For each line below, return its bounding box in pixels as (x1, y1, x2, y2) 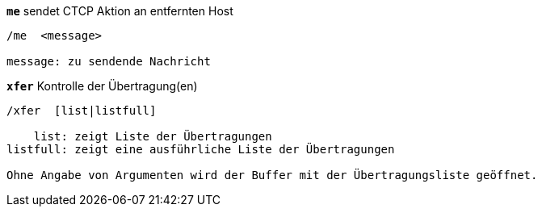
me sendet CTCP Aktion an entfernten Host (6, 4, 233, 18)
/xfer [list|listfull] (6, 104, 157, 117)
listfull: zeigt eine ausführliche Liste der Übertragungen (6, 143, 395, 156)
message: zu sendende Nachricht (6, 55, 211, 68)
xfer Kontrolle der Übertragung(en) (6, 79, 198, 93)
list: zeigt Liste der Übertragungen (33, 130, 272, 143)
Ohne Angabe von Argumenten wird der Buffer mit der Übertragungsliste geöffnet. (6, 169, 538, 182)
